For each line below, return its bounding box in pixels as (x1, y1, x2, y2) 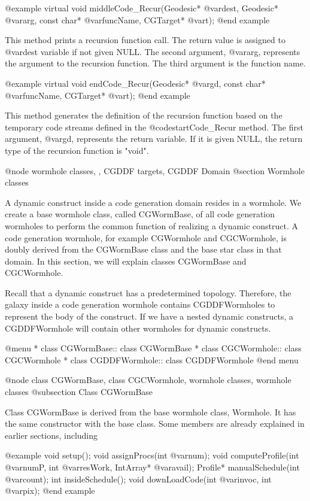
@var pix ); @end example (5, 484, 95, 497)
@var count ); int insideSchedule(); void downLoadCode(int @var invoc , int (5, 472, 272, 485)
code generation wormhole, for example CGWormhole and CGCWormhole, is (5, 231, 287, 244)
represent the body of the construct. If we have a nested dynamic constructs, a (5, 310, 293, 323)
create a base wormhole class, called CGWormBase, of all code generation (5, 208, 275, 220)
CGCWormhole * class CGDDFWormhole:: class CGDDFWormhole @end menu (5, 353, 299, 366)
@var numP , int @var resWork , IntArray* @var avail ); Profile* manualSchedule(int (5, 461, 300, 473)
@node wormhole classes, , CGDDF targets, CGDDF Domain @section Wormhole (5, 164, 305, 177)
